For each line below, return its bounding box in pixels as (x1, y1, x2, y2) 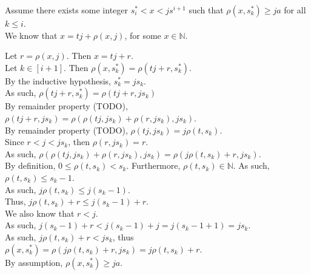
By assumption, (5, 256, 63, 268)
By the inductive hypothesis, (5, 74, 111, 87)
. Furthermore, (126, 159, 181, 172)
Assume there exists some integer (5, 4, 129, 16)
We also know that (5, 206, 75, 219)
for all (284, 4, 306, 16)
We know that (5, 29, 58, 41)
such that (189, 4, 224, 16)
